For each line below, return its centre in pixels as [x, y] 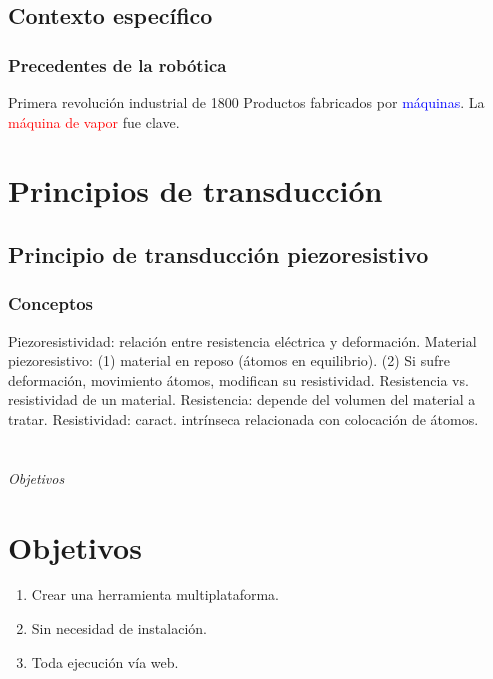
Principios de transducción [195, 190]
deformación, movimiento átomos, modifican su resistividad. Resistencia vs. [238, 379]
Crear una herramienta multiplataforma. [155, 594]
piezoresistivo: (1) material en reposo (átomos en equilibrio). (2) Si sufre [229, 360]
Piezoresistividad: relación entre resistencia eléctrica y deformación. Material [242, 340]
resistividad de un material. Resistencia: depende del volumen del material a [242, 399]
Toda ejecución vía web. [105, 661]
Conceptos [51, 303]
